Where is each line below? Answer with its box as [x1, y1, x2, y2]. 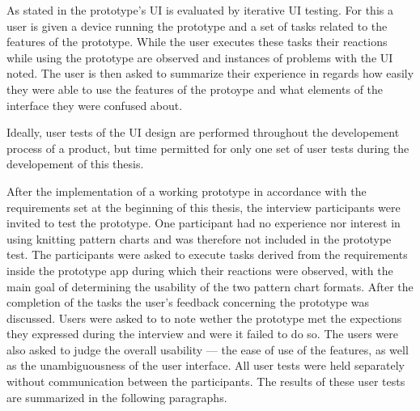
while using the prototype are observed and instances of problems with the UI [6, 49, 393, 66]
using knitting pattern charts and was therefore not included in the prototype [6, 230, 392, 247]
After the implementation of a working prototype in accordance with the [6, 182, 367, 199]
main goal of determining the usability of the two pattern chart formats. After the [6, 278, 414, 294]
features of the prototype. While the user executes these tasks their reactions [6, 33, 388, 50]
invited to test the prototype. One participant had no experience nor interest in [6, 214, 401, 231]
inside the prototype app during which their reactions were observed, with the [6, 261, 393, 278]
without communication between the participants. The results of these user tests [6, 373, 405, 390]
